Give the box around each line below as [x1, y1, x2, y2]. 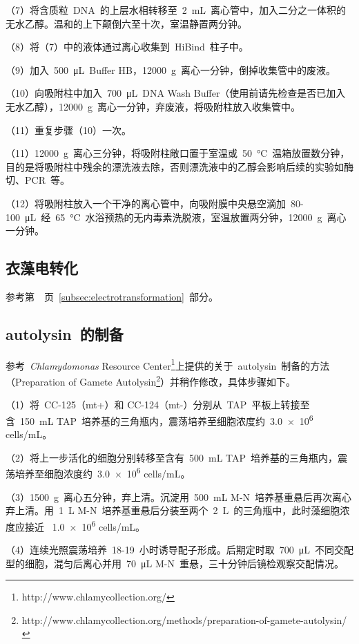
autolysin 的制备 [6, 323, 124, 344]
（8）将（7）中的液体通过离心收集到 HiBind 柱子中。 [6, 39, 249, 54]
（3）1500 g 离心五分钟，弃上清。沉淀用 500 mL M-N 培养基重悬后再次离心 [6, 489, 352, 504]
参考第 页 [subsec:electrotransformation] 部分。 [6, 289, 218, 303]
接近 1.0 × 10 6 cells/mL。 [24, 517, 146, 533]
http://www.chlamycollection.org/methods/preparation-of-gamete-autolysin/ [21, 612, 347, 627]
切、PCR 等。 [6, 173, 70, 187]
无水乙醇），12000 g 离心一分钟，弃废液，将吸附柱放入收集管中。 [6, 99, 300, 113]
